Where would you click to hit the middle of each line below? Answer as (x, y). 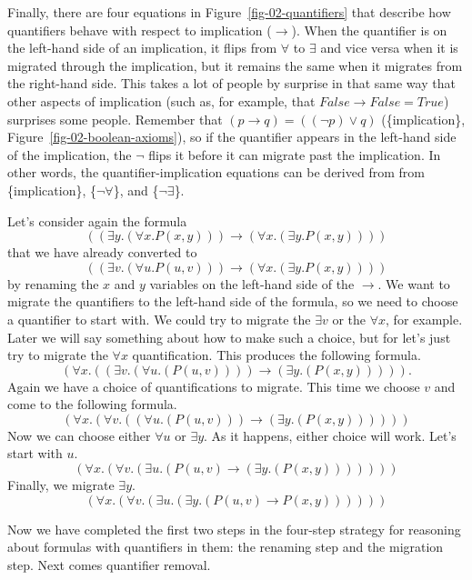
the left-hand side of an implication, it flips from (142, 48)
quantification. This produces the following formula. (276, 355)
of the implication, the (70, 154)
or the (349, 319)
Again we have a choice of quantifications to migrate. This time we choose (214, 386)
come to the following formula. (92, 404)
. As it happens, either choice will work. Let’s (330, 435)
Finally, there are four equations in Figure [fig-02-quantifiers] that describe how (229, 12)
